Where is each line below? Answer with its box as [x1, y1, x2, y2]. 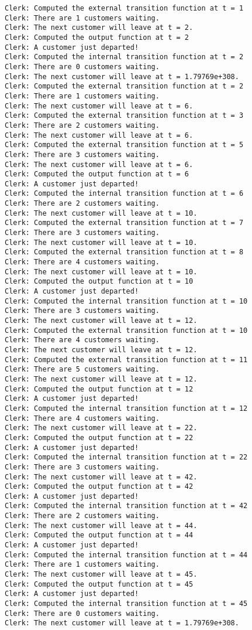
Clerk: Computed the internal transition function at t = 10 [5, 297, 248, 305]
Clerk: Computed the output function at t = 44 [5, 531, 194, 540]
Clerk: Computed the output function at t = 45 [5, 580, 194, 588]
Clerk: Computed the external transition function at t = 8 [5, 248, 244, 257]
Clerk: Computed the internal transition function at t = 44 [5, 550, 248, 559]
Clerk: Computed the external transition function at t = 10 [5, 326, 248, 335]
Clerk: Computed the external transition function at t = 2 [5, 82, 244, 91]
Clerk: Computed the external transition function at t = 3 [5, 111, 244, 120]
